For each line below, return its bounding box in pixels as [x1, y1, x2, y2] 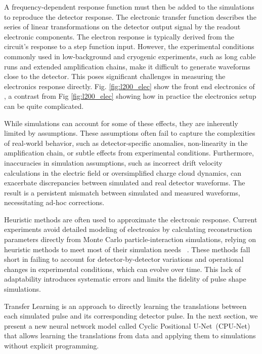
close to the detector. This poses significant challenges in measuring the [4, 71, 226, 82]
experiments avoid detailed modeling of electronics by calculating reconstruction [4, 224, 252, 234]
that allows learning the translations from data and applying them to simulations [4, 330, 256, 341]
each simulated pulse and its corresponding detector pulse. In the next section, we [4, 310, 258, 321]
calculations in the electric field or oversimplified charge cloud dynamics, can [4, 167, 241, 178]
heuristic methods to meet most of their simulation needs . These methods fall [4, 244, 250, 254]
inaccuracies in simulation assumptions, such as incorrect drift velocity [4, 157, 223, 168]
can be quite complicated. [4, 100, 84, 111]
